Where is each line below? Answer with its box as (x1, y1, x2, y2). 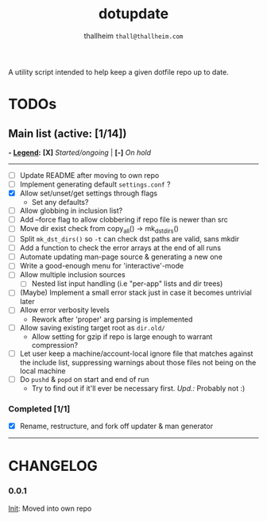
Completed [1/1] (8, 403, 71, 414)
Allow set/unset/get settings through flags (19, 188, 157, 199)
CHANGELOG (8, 457, 98, 475)
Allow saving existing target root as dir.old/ (19, 322, 165, 332)
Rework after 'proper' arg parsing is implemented (31, 315, 193, 324)
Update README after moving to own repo (19, 170, 160, 179)
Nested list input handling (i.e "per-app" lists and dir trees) (31, 279, 223, 288)
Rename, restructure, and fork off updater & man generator (19, 422, 213, 431)
